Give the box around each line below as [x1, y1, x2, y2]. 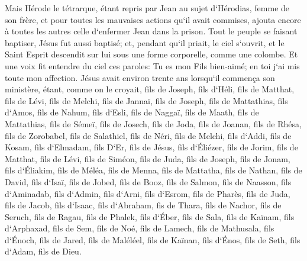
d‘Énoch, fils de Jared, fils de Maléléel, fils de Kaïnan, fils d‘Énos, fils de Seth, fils [5, 233, 300, 246]
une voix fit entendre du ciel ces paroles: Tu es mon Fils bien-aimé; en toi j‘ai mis [5, 59, 300, 72]
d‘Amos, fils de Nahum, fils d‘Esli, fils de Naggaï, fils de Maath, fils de [5, 106, 259, 118]
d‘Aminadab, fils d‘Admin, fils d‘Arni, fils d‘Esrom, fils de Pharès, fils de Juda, [5, 187, 290, 199]
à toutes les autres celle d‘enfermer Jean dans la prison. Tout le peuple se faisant [5, 25, 298, 37]
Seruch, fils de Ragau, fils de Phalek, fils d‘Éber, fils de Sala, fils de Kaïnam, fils [5, 210, 295, 223]
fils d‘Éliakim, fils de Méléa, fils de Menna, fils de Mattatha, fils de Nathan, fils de [5, 164, 302, 176]
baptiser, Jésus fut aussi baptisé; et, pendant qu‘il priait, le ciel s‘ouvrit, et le [5, 36, 285, 49]
